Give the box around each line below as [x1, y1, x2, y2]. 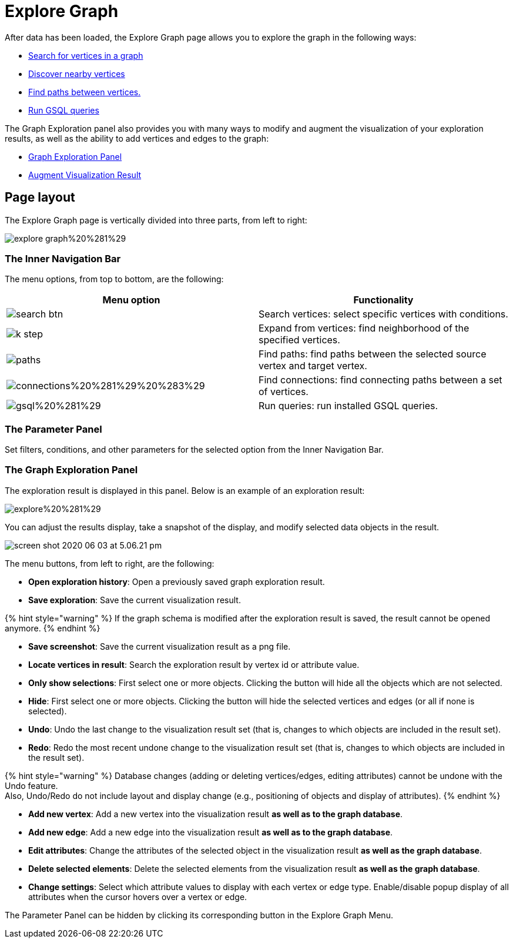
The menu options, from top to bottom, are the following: [5, 274, 224, 285]
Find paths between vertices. [28, 86, 141, 97]
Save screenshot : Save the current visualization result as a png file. [28, 641, 291, 651]
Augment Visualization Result [28, 169, 142, 180]
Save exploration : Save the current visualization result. [28, 594, 241, 605]
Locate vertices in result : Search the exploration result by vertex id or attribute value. [28, 659, 360, 670]
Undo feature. [5, 780, 58, 791]
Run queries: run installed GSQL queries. [259, 400, 438, 412]
